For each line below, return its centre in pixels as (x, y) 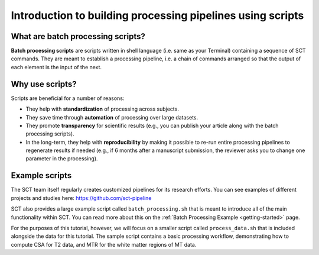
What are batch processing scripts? (78, 36)
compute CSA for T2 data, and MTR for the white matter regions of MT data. (104, 244)
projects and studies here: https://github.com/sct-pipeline (81, 198)
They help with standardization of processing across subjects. (102, 109)
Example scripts (41, 175)
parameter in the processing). (62, 159)
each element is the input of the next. (56, 67)
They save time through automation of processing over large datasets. (112, 117)
